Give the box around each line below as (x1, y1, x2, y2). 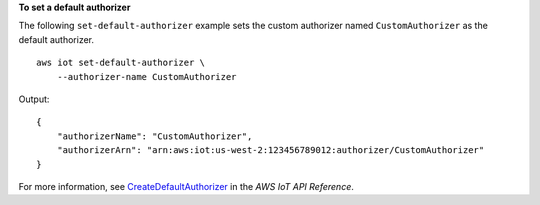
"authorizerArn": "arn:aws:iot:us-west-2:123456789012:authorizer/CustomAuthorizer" (56, 145, 485, 156)
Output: (18, 93, 50, 105)
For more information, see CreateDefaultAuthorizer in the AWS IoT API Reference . (18, 180, 354, 192)
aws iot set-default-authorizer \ (36, 57, 205, 69)
